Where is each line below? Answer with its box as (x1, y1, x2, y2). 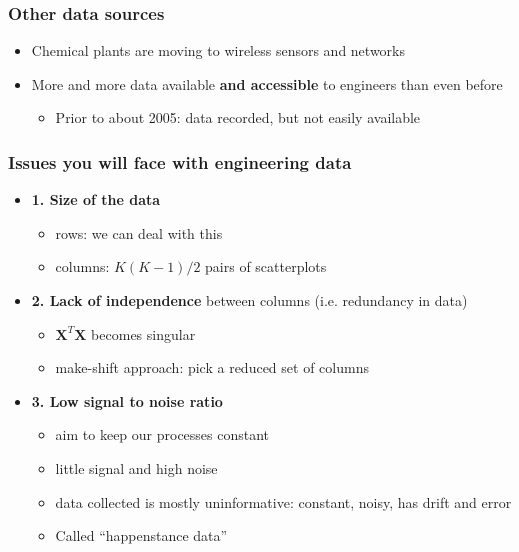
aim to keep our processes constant (55, 424, 270, 445)
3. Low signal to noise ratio (31, 390, 223, 411)
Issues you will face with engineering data (8, 149, 352, 174)
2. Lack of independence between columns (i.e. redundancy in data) (31, 290, 468, 310)
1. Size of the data (31, 189, 161, 210)
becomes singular (91, 323, 196, 344)
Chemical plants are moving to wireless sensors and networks (31, 40, 405, 61)
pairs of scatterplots (205, 256, 327, 277)
